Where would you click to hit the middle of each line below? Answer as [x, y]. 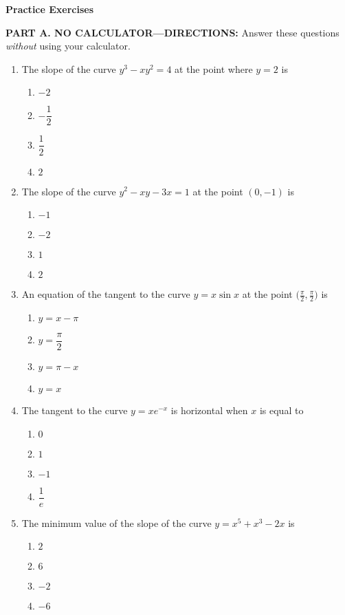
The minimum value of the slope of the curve [116, 522]
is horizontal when [209, 410]
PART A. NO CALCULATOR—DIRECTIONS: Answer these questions [172, 32]
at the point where [214, 68]
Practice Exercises [50, 9]
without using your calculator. [68, 46]
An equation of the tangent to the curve [106, 294]
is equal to [281, 410]
